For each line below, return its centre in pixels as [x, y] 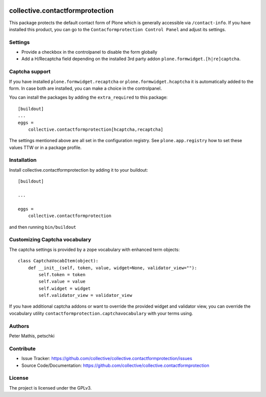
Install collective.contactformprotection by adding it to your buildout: [79, 170]
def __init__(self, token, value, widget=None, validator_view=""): [112, 268]
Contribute [22, 349]
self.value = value [62, 282]
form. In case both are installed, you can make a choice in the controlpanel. [85, 88]
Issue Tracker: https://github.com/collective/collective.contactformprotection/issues [107, 359]
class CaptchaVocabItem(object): [58, 261]
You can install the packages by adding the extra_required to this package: [88, 97]
